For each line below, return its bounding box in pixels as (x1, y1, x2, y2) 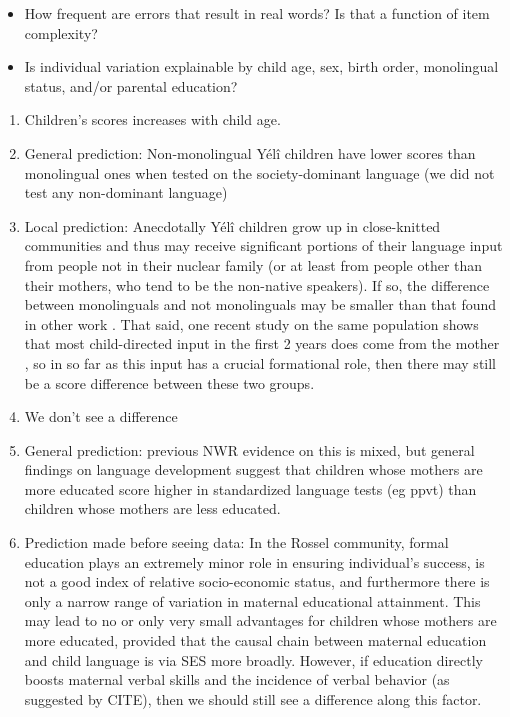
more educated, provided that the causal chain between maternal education (24, 630, 487, 651)
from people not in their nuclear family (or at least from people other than (24, 254, 483, 275)
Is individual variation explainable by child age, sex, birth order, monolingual (24, 56, 499, 77)
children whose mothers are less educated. (24, 498, 281, 519)
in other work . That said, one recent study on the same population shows (24, 313, 479, 334)
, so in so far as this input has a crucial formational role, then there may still (24, 352, 497, 373)
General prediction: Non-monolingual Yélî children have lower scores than (24, 142, 476, 163)
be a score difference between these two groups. (24, 372, 315, 393)
